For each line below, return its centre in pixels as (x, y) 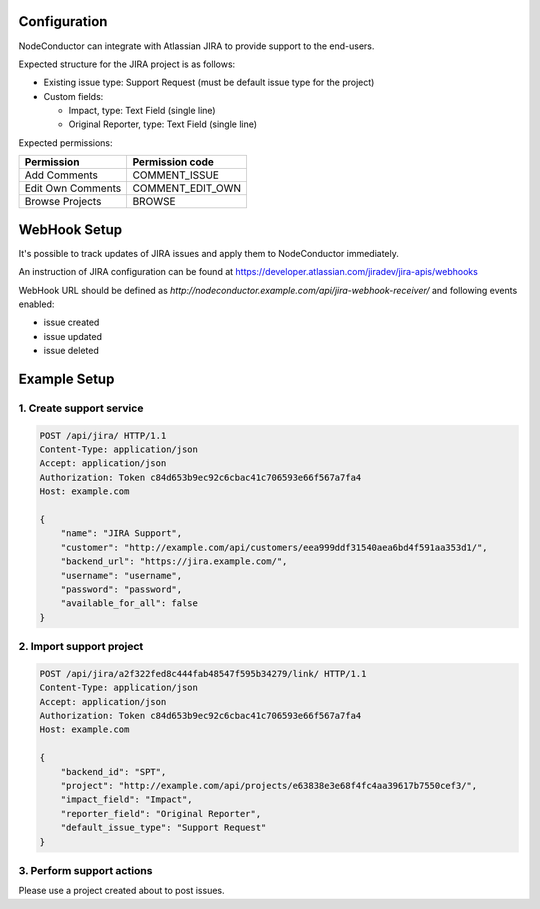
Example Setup (66, 378)
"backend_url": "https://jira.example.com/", (174, 561)
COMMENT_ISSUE (176, 175)
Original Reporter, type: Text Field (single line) (163, 124)
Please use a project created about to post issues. (121, 891)
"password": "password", (121, 589)
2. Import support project (81, 647)
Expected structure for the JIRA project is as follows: (127, 64)
